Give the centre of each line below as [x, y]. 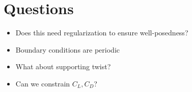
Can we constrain [43, 83]
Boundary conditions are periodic [68, 49]
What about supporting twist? [63, 66]
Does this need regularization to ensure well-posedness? [102, 33]
